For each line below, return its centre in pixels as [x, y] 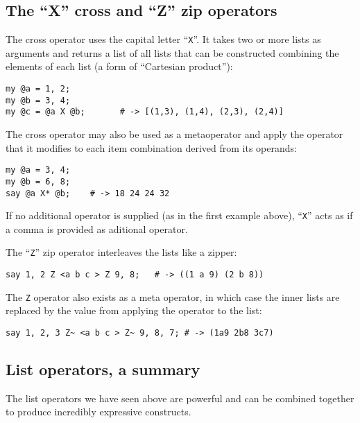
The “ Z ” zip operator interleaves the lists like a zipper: [121, 252]
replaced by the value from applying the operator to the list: [134, 310]
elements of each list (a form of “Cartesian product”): [119, 66]
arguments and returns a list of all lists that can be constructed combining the [172, 52]
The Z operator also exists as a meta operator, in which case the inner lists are [173, 296]
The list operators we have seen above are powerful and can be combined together [180, 398]
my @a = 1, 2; [38, 89]
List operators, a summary [103, 369]
